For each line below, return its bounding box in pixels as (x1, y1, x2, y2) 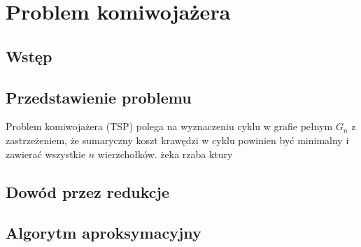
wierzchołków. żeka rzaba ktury (97, 146, 233, 161)
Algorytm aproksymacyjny (6, 222, 201, 244)
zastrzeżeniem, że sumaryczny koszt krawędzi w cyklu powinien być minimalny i (6, 132, 349, 147)
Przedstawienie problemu (6, 86, 192, 108)
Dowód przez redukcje (6, 181, 169, 202)
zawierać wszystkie (6, 146, 86, 161)
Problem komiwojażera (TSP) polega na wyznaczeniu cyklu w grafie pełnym (6, 119, 333, 134)
